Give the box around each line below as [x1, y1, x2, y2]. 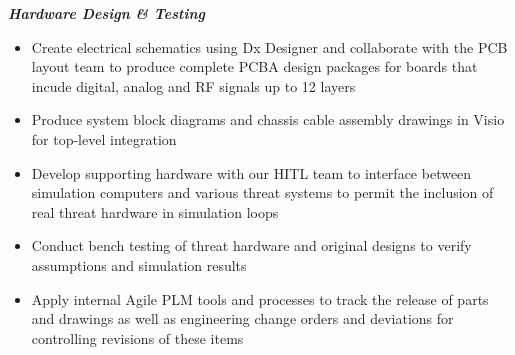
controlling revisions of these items [31, 327, 244, 348]
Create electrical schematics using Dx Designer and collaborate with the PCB [31, 36, 508, 57]
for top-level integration [31, 128, 177, 149]
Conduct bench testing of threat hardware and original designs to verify [31, 235, 472, 256]
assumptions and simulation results [31, 254, 247, 275]
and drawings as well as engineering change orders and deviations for [31, 308, 454, 329]
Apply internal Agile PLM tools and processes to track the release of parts [31, 288, 489, 309]
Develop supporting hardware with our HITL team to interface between [31, 162, 472, 183]
